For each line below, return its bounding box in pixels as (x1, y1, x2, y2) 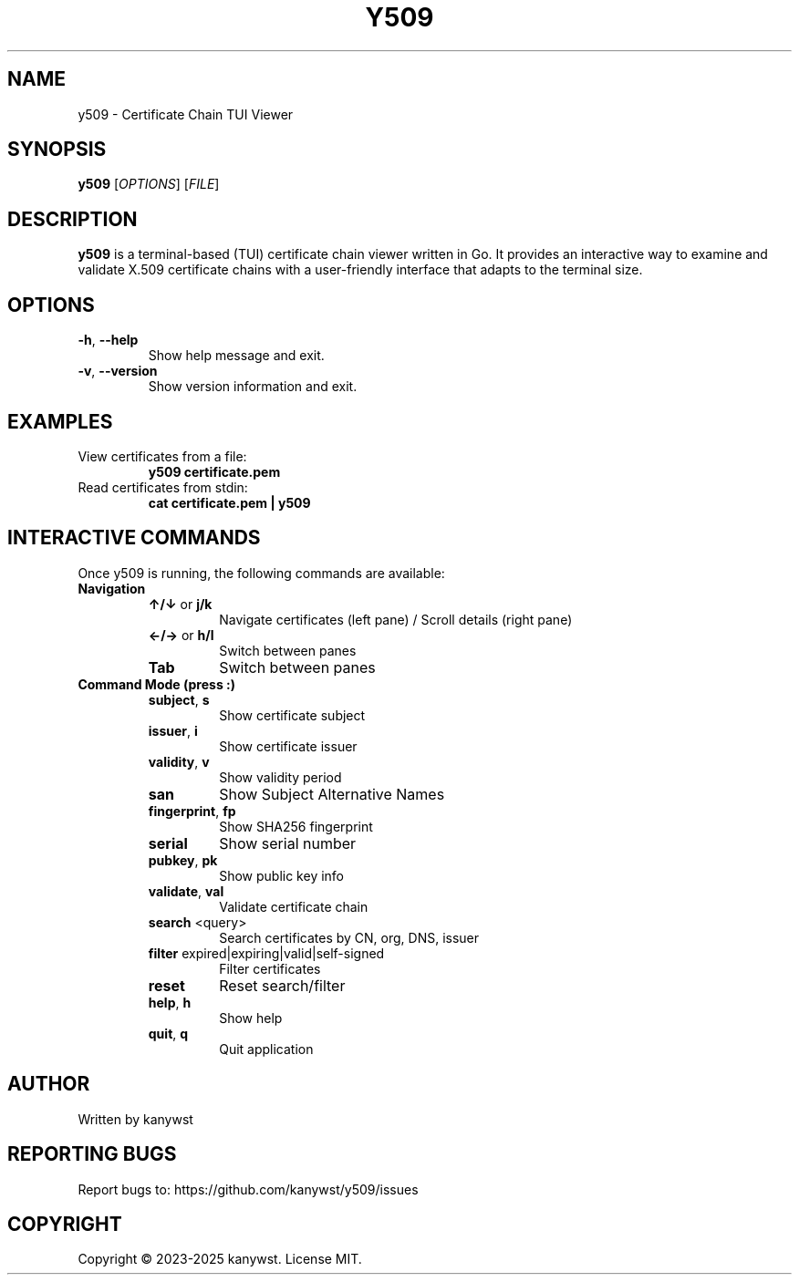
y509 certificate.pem (148, 463, 281, 480)
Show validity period (219, 769, 342, 785)
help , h (148, 994, 192, 1010)
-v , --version (78, 363, 158, 379)
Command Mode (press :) (78, 676, 235, 692)
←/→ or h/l (148, 626, 214, 643)
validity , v (148, 753, 210, 770)
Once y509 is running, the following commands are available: (78, 564, 445, 581)
